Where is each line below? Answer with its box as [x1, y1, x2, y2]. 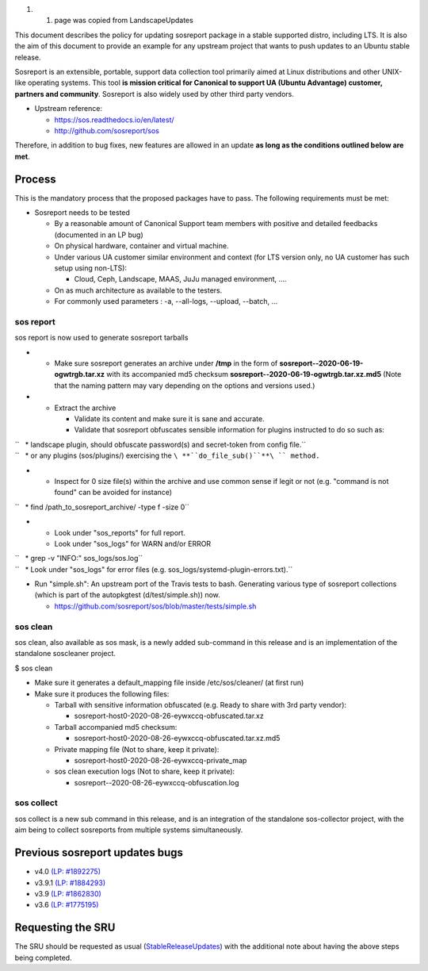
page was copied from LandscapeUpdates [54, 16, 193, 25]
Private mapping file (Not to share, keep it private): [54, 744, 220, 754]
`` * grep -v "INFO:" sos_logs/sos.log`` [14, 554, 143, 563]
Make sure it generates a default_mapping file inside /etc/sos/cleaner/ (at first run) [34, 678, 304, 688]
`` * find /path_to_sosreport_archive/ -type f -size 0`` [14, 502, 190, 512]
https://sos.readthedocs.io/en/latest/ [54, 115, 174, 125]
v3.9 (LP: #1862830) [34, 888, 102, 898]
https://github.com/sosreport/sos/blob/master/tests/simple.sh [54, 601, 257, 611]
